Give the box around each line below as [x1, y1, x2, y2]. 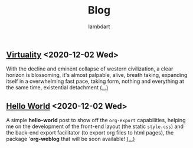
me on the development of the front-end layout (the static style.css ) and [6, 123, 184, 130]
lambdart [88, 23, 110, 30]
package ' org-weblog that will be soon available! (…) [6, 136, 135, 143]
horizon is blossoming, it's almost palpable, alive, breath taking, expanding [6, 72, 188, 79]
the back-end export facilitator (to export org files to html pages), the [6, 129, 174, 136]
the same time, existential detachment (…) [6, 84, 109, 91]
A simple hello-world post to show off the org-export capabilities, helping [6, 117, 186, 124]
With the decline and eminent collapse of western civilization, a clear [6, 65, 174, 72]
